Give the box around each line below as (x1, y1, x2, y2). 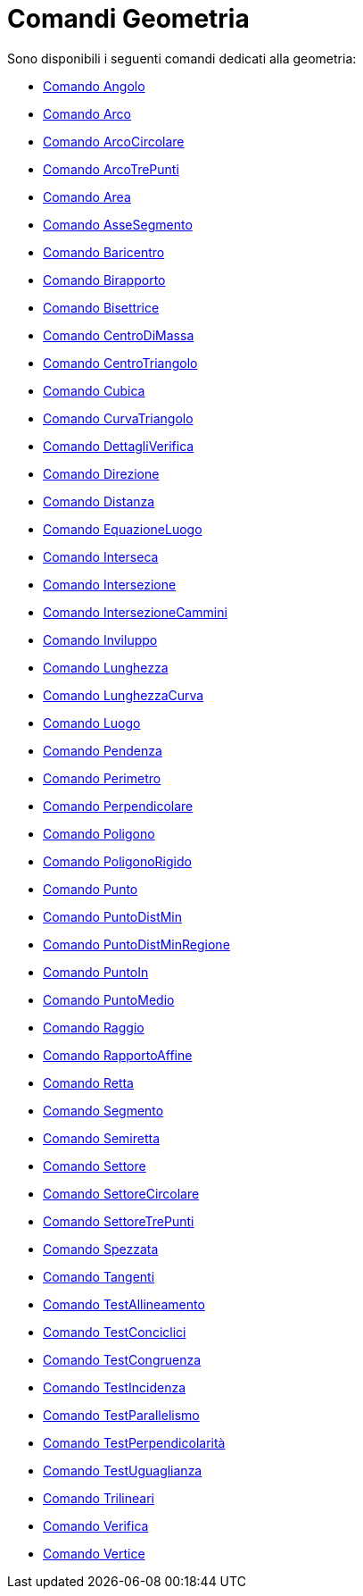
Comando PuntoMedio (43, 991, 175, 1007)
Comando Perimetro (43, 770, 161, 786)
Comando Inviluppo (43, 631, 158, 648)
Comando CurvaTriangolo (43, 410, 194, 426)
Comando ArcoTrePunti (43, 161, 179, 177)
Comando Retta (43, 1074, 134, 1090)
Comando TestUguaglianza (43, 1462, 202, 1478)
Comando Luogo (43, 714, 141, 731)
